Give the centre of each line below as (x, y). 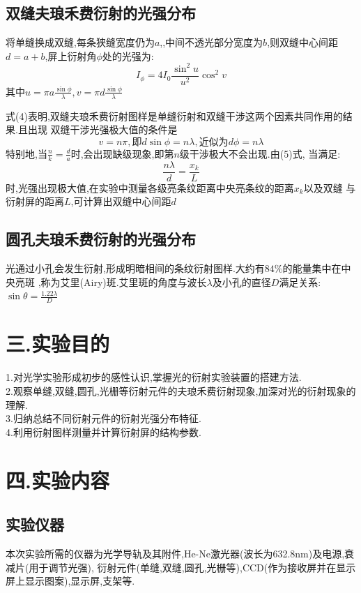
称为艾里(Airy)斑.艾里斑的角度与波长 (124, 282)
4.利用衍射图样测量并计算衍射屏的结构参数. (103, 431)
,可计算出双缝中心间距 (121, 201)
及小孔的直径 (241, 282)
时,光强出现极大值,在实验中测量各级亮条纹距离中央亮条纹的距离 (150, 187)
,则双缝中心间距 (303, 42)
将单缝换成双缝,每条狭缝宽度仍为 (80, 42)
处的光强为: (128, 55)
